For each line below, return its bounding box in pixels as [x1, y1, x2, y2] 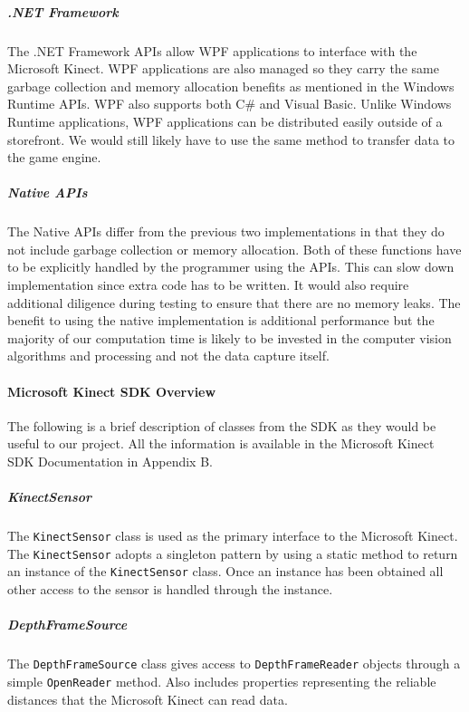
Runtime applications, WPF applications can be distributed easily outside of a [7, 111, 443, 130]
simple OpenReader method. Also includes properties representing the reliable [7, 671, 436, 690]
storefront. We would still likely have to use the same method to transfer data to [7, 130, 455, 149]
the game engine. [7, 148, 101, 167]
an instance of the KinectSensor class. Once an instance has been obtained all [7, 562, 444, 581]
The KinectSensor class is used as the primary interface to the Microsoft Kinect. [7, 526, 458, 545]
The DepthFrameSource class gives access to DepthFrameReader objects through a [7, 654, 461, 673]
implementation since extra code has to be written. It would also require [7, 275, 409, 294]
